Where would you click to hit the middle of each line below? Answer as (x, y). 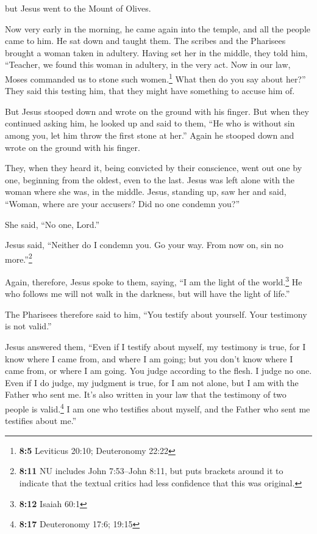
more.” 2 (19, 258)
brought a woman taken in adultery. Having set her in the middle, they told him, (156, 52)
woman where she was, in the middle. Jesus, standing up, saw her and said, (146, 192)
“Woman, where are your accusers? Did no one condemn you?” (123, 203)
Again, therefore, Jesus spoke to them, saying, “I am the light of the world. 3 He (154, 281)
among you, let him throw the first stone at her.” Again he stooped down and (150, 135)
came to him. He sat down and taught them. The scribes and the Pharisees (145, 41)
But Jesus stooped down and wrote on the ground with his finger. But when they (157, 111)
